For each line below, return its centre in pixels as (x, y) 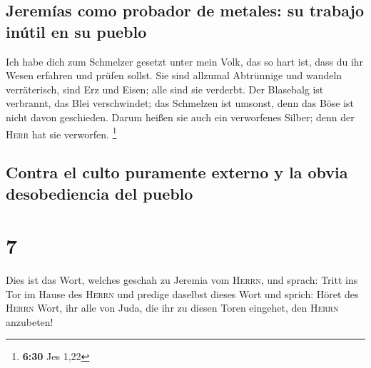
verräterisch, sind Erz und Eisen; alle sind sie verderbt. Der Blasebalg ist (165, 89)
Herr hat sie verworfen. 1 (61, 133)
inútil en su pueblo (76, 31)
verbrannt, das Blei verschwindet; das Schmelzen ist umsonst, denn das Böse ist (180, 103)
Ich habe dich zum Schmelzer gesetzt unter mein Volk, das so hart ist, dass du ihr (185, 61)
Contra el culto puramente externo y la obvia (177, 172)
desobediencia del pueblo (100, 193)
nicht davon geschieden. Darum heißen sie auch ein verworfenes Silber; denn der (180, 117)
